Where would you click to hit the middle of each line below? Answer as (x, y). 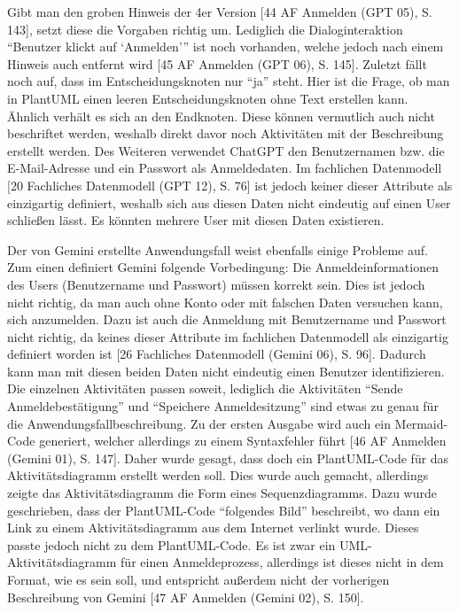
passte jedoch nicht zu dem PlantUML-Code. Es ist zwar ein (171, 544)
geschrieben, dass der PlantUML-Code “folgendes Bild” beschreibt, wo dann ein (224, 510)
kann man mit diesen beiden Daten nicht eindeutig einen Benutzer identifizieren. (226, 371)
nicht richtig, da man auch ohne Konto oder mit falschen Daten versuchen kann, (225, 302)
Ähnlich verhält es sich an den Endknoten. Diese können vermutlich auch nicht (221, 116)
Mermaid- (421, 423)
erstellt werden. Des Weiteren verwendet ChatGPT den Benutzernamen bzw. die (226, 150)
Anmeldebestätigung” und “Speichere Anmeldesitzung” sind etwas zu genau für (223, 406)
